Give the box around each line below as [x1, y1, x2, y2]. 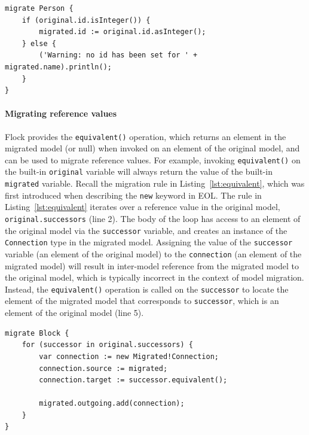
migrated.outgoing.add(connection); [39, 399, 185, 408]
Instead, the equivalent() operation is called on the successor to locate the [5, 282, 289, 295]
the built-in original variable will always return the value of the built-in [5, 165, 273, 178]
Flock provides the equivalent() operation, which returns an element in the [5, 130, 286, 142]
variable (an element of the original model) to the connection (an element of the [5, 247, 302, 260]
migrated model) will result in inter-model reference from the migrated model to [5, 259, 299, 272]
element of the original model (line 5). [5, 306, 144, 319]
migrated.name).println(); [5, 62, 112, 71]
